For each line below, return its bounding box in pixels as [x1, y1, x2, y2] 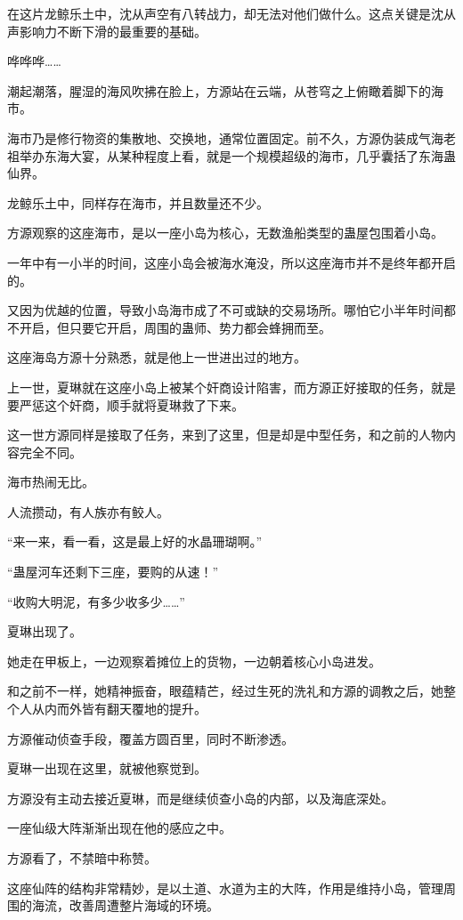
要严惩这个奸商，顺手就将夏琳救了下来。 [7, 395, 244, 414]
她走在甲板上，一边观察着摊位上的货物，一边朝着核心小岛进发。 [7, 651, 381, 670]
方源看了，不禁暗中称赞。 [7, 849, 157, 867]
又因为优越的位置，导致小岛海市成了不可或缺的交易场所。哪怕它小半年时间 [7, 301, 443, 319]
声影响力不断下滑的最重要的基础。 [7, 21, 207, 40]
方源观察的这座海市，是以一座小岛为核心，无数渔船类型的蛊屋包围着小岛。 [7, 223, 443, 242]
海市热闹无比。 [7, 472, 94, 491]
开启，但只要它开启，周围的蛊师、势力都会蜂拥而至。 [19, 318, 331, 336]
